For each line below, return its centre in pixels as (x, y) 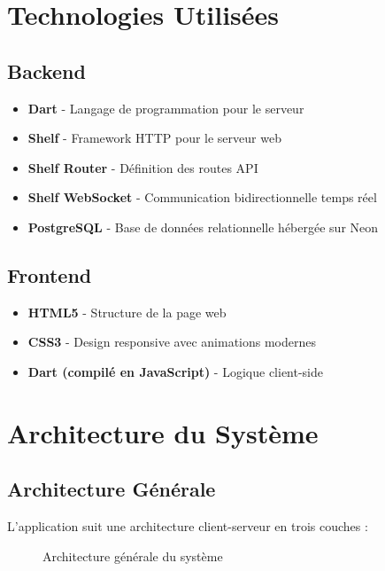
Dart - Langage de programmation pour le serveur (166, 108)
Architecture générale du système (133, 555)
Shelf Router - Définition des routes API (143, 167)
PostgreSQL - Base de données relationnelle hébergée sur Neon (203, 227)
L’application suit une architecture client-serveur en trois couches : (188, 526)
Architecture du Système (163, 432)
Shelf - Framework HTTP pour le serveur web (154, 138)
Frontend (50, 274)
